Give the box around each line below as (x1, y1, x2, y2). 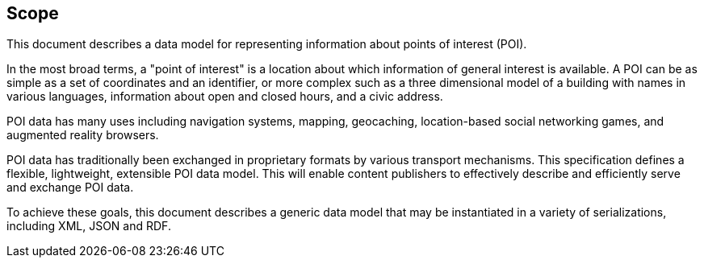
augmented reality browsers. (6, 128, 159, 142)
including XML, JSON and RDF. (6, 219, 171, 233)
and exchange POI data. (6, 180, 134, 195)
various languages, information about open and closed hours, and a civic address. (6, 89, 443, 104)
